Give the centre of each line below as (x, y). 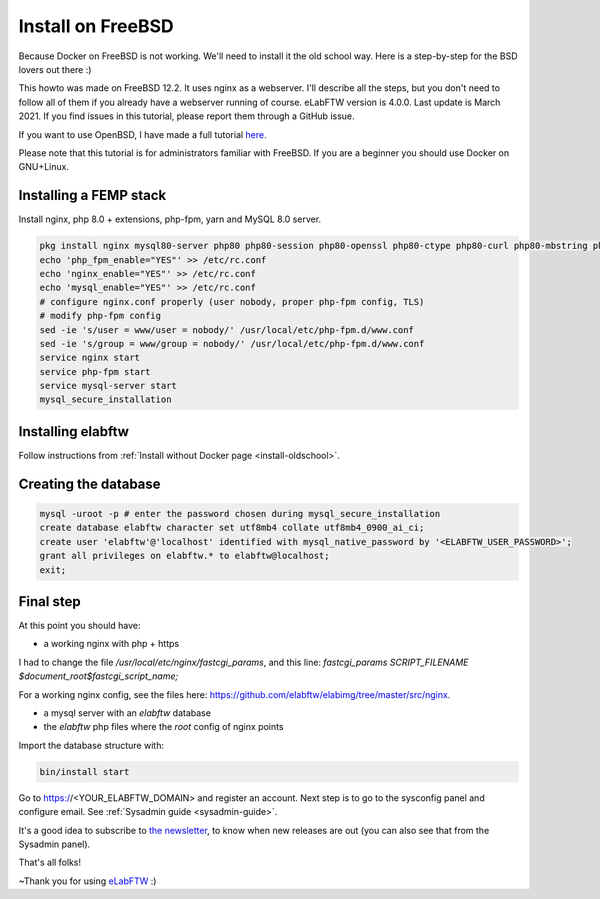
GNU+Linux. (44, 167)
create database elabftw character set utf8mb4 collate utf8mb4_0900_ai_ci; (232, 528)
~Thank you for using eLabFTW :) (87, 881)
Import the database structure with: (91, 745)
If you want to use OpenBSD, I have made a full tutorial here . (142, 134)
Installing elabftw (74, 431)
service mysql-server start (108, 386)
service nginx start (89, 358)
